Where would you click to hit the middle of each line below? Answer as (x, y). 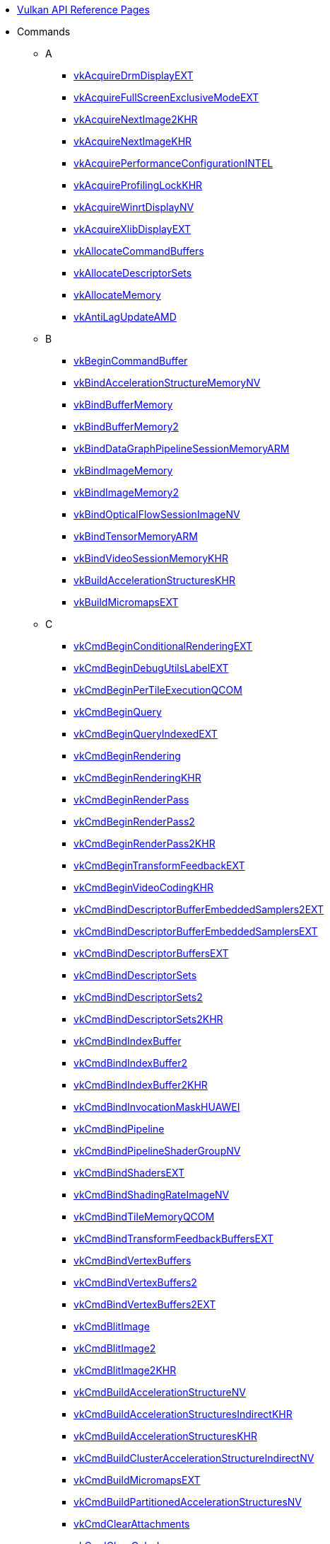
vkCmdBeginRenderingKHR (137, 778)
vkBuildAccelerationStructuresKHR (154, 580)
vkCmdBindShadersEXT (129, 1173)
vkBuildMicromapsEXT (126, 602)
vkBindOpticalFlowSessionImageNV (157, 514)
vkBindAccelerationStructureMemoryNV (167, 383)
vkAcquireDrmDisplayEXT (134, 75)
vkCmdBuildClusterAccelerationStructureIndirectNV (194, 1458)
